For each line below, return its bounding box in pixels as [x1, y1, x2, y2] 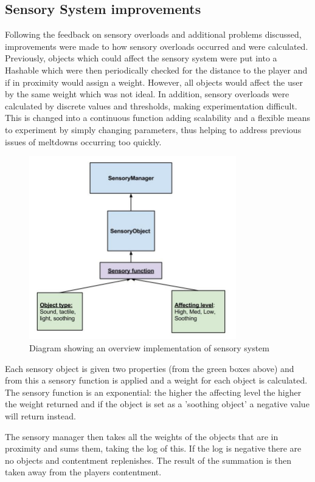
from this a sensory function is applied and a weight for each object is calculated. [5, 374, 308, 387]
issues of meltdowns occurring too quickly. [5, 135, 162, 148]
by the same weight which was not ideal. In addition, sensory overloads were [5, 88, 289, 100]
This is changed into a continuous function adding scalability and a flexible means [5, 111, 311, 124]
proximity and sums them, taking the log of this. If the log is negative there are [5, 442, 302, 455]
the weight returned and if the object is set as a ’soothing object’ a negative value [5, 398, 310, 410]
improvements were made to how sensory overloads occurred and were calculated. [5, 40, 308, 52]
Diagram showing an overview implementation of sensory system [29, 341, 269, 354]
